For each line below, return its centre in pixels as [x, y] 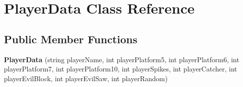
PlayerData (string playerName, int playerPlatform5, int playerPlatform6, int [122, 59]
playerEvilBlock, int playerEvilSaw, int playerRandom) [86, 78]
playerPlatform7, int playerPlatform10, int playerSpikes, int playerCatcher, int [121, 69]
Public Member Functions [71, 39]
